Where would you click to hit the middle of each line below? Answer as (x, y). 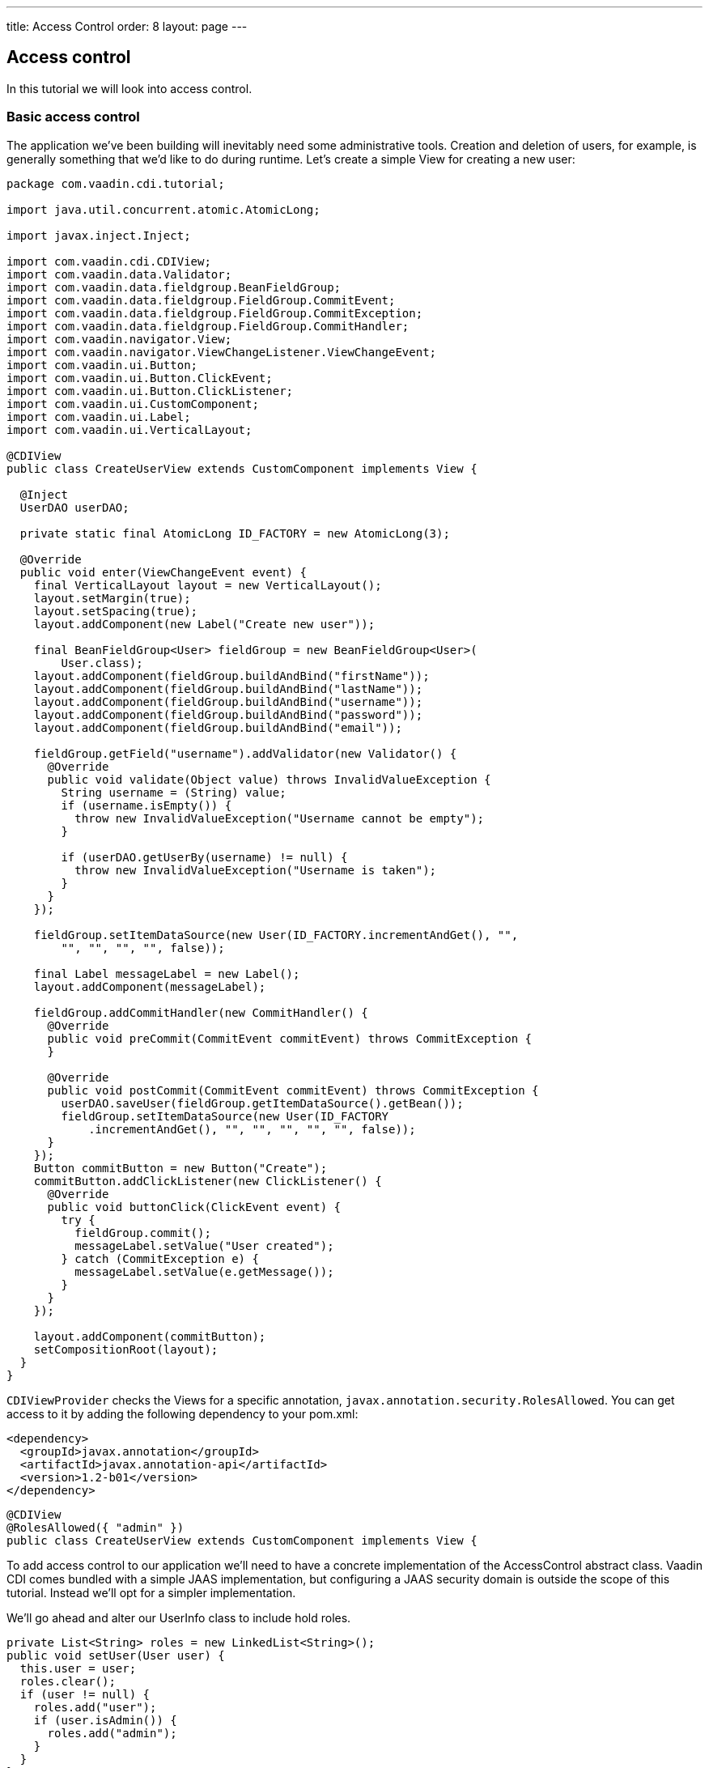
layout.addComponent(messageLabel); (150, 986)
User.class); (102, 663)
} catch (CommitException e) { (160, 1258)
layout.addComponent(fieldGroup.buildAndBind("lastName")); (228, 688)
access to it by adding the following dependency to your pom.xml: (183, 1413)
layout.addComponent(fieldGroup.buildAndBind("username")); (228, 701)
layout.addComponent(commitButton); (150, 1336)
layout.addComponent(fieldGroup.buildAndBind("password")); (228, 714)
